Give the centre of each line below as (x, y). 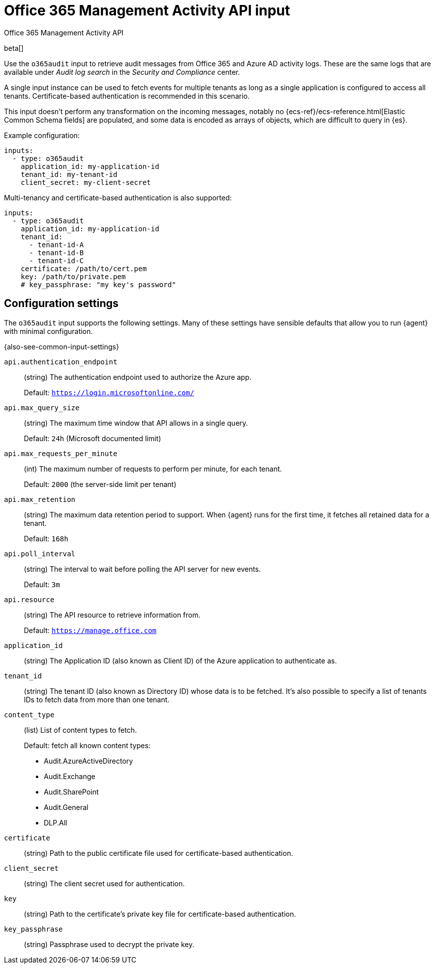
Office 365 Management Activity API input (147, 10)
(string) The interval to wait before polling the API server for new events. (142, 569)
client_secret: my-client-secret (86, 182)
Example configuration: (42, 135)
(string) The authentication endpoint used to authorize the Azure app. (138, 377)
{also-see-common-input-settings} (62, 346)
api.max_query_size (42, 407)
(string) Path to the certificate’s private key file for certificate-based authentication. (160, 914)
